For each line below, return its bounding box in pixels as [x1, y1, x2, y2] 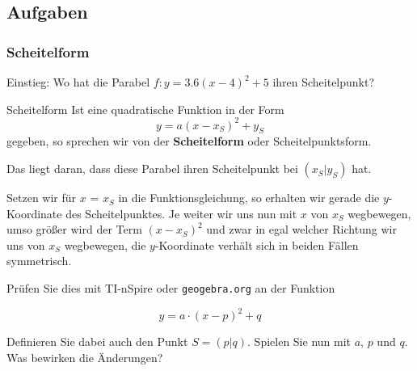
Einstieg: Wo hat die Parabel [6, 74, 150, 90]
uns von [6, 236, 45, 253]
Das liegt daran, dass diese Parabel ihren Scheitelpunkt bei [6, 160, 298, 177]
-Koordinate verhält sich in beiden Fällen [154, 236, 359, 253]
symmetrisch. [6, 252, 72, 269]
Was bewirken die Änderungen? [6, 348, 163, 365]
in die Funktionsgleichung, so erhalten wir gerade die [118, 189, 380, 206]
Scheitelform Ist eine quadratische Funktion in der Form [6, 100, 284, 117]
